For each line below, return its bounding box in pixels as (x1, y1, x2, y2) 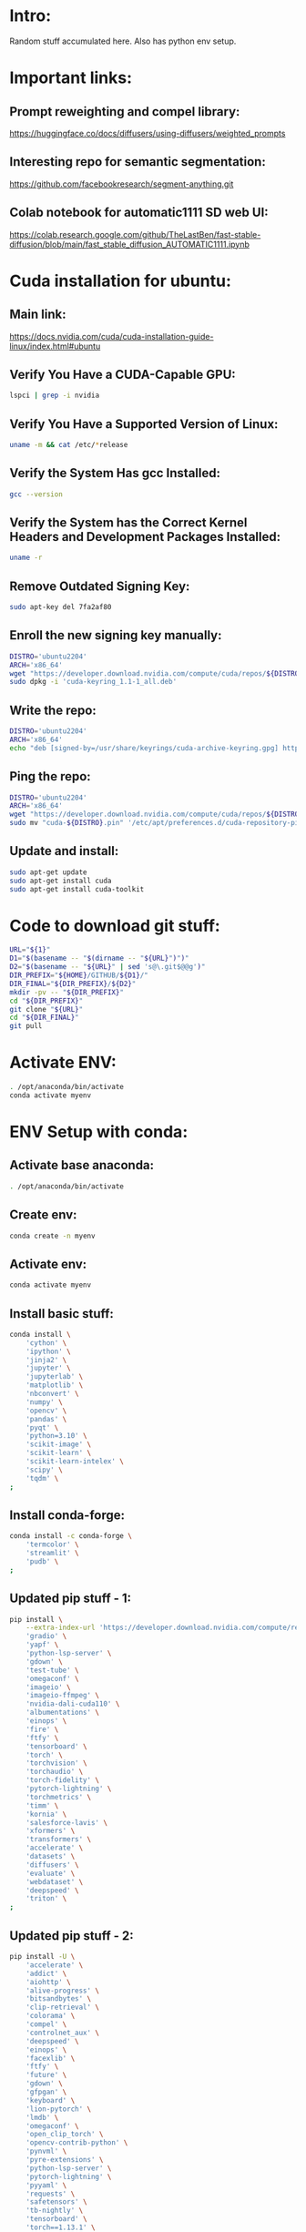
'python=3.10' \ (25, 1432, 88, 1441)
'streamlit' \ (25, 1549, 79, 1558)
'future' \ (25, 2071, 67, 2080)
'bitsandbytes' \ (25, 1994, 92, 2003)
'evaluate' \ (25, 1869, 76, 1878)
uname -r (9, 553, 43, 563)
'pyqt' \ (25, 1422, 59, 1432)
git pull (9, 1022, 43, 1031)
